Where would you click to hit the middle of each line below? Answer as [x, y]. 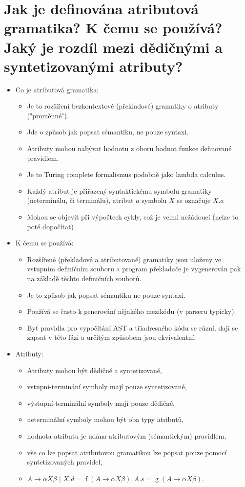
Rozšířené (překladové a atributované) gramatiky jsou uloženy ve [124, 259]
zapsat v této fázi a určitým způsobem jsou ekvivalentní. [112, 337]
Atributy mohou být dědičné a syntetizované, [94, 370]
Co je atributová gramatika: [57, 89]
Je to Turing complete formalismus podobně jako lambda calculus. [126, 174]
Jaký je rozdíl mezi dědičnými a [113, 47]
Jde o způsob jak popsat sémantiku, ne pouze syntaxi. [108, 132]
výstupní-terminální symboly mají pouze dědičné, [101, 403]
